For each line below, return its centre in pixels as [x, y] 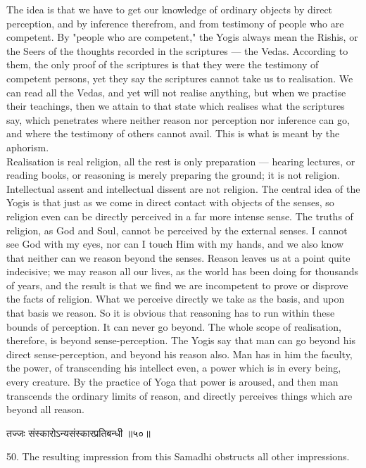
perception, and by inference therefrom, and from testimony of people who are [175, 23]
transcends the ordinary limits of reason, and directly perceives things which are [179, 395]
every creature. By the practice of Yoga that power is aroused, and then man [172, 382]
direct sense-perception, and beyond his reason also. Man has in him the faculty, [179, 354]
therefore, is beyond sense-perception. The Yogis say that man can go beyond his [181, 340]
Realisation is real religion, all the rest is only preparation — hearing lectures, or [181, 161]
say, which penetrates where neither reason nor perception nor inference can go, [178, 119]
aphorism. [28, 147]
